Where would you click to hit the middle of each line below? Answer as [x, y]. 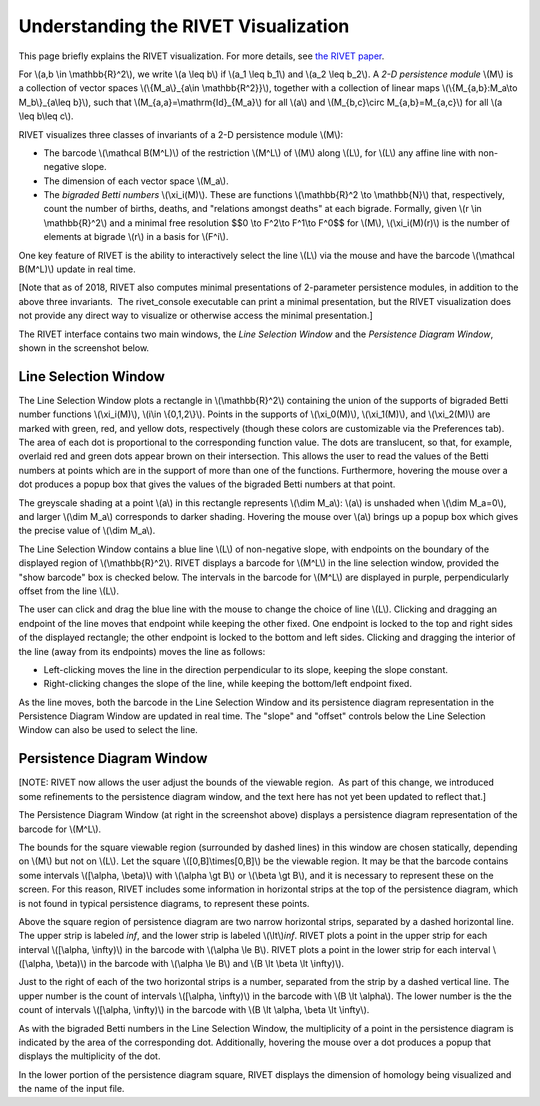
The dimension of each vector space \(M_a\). [136, 181]
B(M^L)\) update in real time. [77, 269]
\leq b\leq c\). [46, 116]
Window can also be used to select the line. [108, 730]
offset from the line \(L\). [69, 591]
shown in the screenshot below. [84, 347]
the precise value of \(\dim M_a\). [87, 531]
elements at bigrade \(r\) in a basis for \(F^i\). [136, 237]
